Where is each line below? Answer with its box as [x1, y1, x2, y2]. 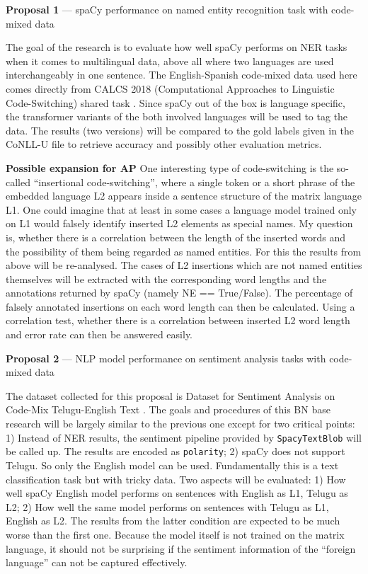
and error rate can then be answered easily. [6, 327, 193, 342]
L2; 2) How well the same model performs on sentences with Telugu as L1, [6, 499, 329, 514]
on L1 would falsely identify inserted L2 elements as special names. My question [6, 216, 353, 231]
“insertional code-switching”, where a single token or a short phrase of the [33, 174, 355, 189]
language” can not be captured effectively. [6, 555, 188, 570]
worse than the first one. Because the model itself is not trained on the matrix [6, 527, 345, 541]
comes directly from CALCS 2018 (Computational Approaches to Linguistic [6, 81, 335, 96]
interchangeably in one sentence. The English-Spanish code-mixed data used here [6, 67, 357, 82]
